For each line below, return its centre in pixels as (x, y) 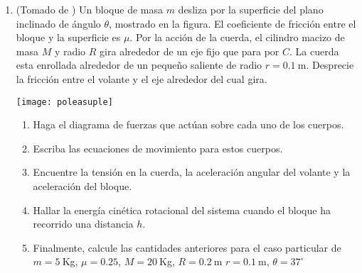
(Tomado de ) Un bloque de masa (89, 9)
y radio (70, 51)
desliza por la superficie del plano (251, 9)
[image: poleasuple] (64, 102)
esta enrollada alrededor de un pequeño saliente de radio (139, 65)
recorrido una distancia (83, 224)
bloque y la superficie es (68, 37)
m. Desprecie (326, 65)
